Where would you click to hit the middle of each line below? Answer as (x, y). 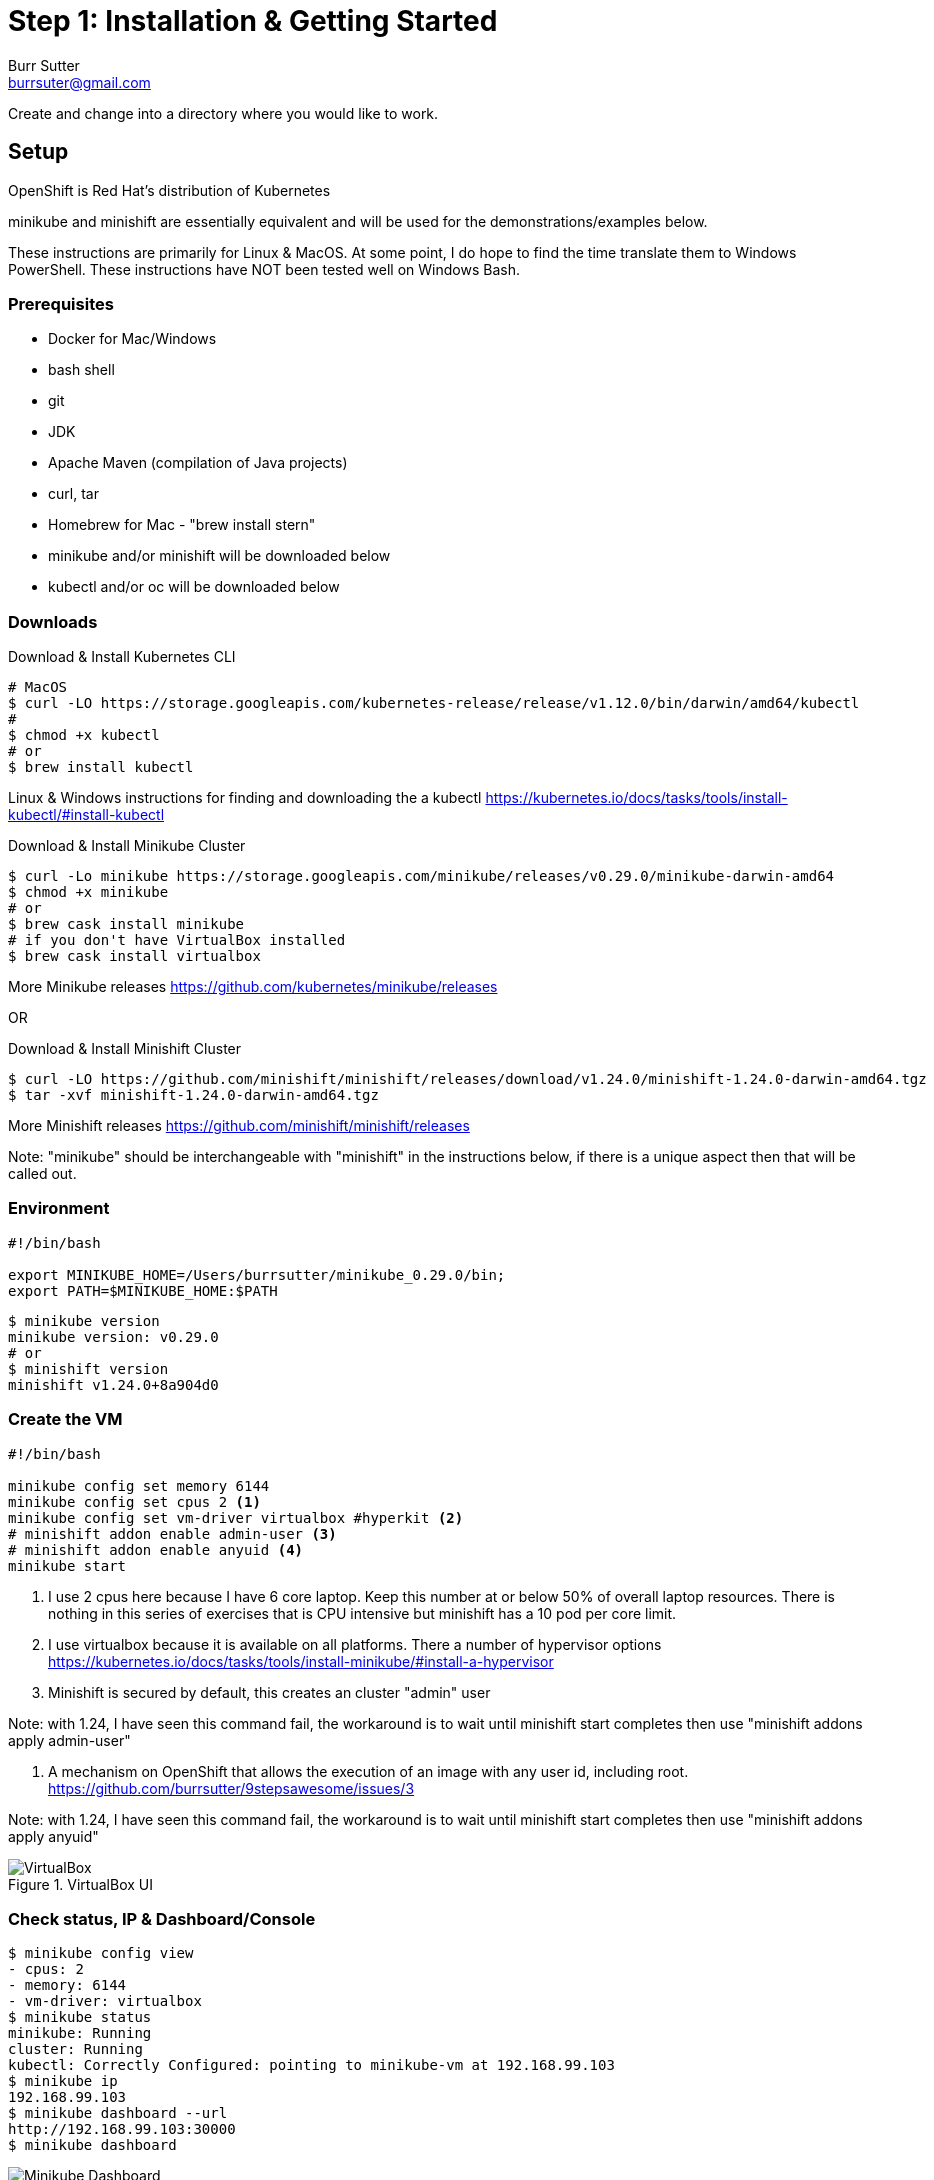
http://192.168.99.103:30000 (122, 2129)
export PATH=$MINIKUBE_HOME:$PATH (143, 1290)
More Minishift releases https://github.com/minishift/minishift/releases (239, 1126)
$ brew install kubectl (101, 767)
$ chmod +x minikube (88, 892)
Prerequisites (61, 303)
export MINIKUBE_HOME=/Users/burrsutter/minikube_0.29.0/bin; (257, 1274)
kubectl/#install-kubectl (86, 815)
